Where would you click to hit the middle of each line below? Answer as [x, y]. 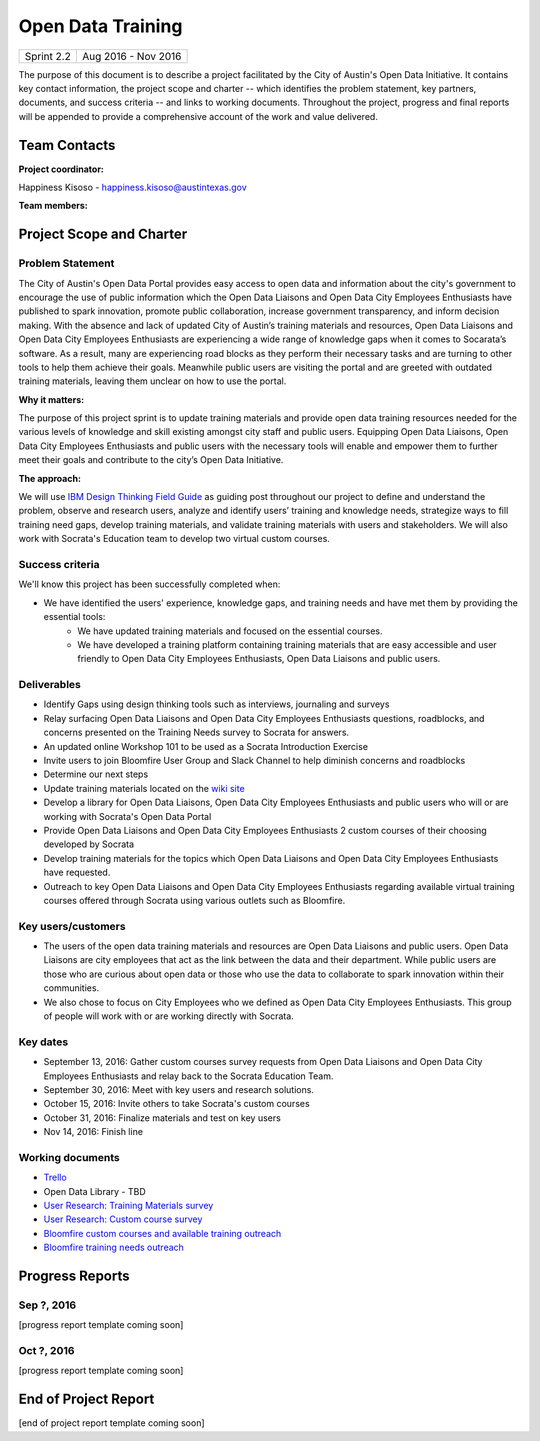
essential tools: [74, 617]
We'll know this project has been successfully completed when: [149, 584]
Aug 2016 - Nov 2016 [131, 56]
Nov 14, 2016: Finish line [93, 1132]
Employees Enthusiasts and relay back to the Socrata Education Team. [188, 1076]
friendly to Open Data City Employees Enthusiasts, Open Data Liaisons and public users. [259, 659]
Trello [55, 1177]
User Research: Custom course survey [123, 1219]
